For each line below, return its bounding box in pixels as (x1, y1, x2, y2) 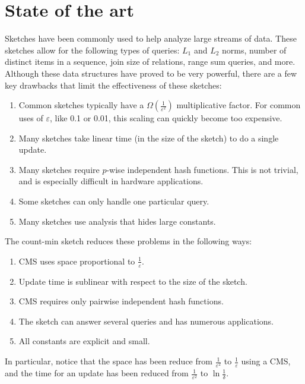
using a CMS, (241, 355, 291, 367)
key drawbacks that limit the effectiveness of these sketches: (5, 78, 222, 91)
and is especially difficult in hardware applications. (18, 175, 204, 187)
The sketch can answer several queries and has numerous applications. (18, 314, 274, 327)
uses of (18, 112, 43, 124)
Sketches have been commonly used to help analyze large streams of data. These (5, 32, 297, 45)
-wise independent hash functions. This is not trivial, (106, 163, 298, 175)
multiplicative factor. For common (176, 99, 301, 111)
